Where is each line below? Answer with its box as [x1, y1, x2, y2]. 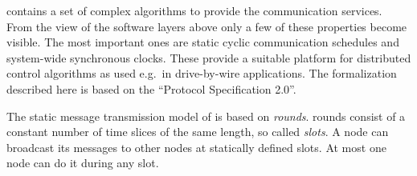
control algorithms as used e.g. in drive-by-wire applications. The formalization [6, 65, 397, 82]
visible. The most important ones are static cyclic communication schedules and [6, 34, 399, 50]
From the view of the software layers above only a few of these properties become [6, 18, 407, 34]
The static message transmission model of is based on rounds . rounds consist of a [6, 107, 406, 124]
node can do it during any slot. [6, 154, 159, 171]
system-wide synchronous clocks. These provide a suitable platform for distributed [6, 49, 411, 66]
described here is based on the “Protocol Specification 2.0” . [6, 80, 296, 97]
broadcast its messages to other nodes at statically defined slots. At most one [6, 138, 386, 155]
